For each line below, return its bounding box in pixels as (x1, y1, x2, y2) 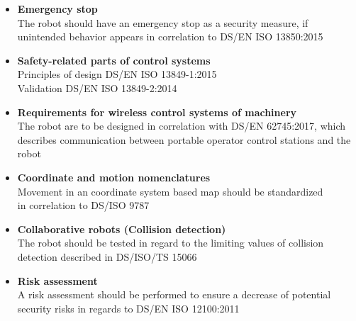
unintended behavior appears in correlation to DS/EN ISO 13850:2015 (17, 29, 323, 44)
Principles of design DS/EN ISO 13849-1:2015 (17, 67, 217, 81)
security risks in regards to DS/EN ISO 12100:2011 (17, 300, 240, 315)
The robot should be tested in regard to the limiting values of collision (17, 235, 324, 250)
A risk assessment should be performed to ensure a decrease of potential (17, 287, 331, 302)
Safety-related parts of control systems (17, 52, 211, 67)
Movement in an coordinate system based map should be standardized (17, 184, 323, 198)
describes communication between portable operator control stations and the (17, 132, 351, 147)
